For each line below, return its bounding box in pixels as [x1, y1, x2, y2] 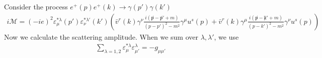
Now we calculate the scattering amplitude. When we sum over [4, 31, 198, 42]
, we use [214, 31, 239, 42]
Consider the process [4, 1, 68, 11]
